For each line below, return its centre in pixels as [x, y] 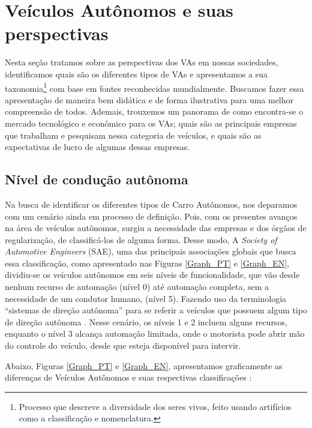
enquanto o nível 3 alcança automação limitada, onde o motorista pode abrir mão [155, 333]
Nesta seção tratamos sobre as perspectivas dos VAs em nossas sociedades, [142, 62]
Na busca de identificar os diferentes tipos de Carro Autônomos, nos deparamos [151, 204]
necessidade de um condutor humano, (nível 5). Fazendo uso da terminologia [146, 298]
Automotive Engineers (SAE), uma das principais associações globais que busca [151, 251]
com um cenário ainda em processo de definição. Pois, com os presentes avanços [151, 216]
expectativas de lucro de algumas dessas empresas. [97, 147]
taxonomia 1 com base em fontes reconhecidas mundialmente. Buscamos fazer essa [154, 87]
